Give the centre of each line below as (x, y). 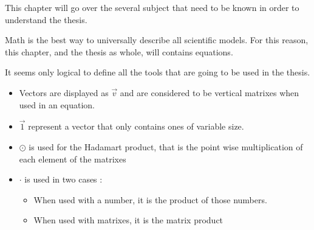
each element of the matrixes (73, 159)
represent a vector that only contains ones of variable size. (136, 126)
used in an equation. (57, 104)
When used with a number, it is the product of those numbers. (150, 199)
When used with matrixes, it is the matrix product (128, 220)
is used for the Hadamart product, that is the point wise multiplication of (166, 146)
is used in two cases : (63, 179)
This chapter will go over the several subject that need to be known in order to (152, 7)
